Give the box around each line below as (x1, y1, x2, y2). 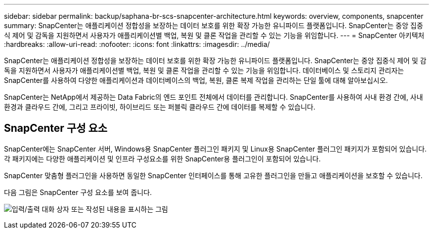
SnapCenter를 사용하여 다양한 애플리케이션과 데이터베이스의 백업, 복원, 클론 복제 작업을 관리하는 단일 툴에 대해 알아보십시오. (4, 76, 388, 84)
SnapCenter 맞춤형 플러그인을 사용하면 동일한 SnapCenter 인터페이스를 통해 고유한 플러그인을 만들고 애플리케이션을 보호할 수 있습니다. (4, 171, 423, 180)
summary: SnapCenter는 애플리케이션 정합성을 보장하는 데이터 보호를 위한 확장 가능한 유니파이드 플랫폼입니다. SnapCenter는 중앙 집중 (4, 21, 423, 30)
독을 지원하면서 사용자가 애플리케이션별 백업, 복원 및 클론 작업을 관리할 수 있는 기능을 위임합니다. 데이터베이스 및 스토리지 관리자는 (4, 66, 404, 75)
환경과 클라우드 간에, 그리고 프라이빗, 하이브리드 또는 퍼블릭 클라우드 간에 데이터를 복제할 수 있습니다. (4, 103, 316, 111)
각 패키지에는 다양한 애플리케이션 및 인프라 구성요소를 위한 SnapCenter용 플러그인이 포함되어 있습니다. (4, 154, 321, 163)
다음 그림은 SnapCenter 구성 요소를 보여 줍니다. (4, 188, 152, 196)
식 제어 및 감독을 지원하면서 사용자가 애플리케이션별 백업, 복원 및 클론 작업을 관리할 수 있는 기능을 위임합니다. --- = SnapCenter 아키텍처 (4, 31, 425, 39)
